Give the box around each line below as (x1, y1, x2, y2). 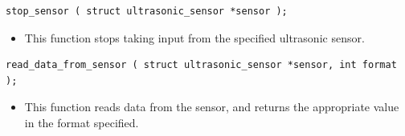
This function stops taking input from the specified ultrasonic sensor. (24, 29, 365, 46)
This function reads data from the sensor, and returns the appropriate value (24, 98, 399, 115)
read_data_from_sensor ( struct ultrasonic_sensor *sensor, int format (6, 59, 397, 71)
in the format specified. (24, 114, 139, 130)
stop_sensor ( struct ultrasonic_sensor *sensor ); (6, 6, 288, 17)
